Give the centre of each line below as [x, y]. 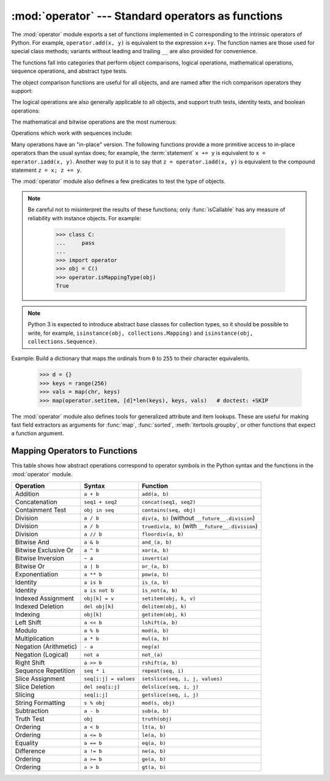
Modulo [26, 630]
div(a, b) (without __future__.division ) [198, 518]
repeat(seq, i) [163, 671]
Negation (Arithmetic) [46, 647]
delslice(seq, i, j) [170, 686]
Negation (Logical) [42, 655]
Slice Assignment [40, 679]
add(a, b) [155, 494]
